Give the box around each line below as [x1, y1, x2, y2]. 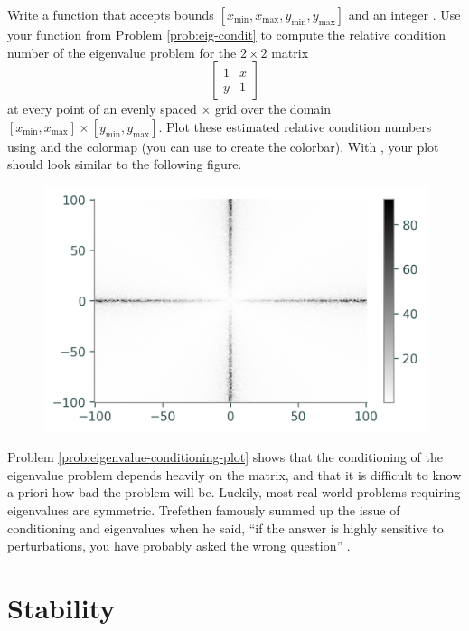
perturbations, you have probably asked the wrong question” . [7, 536, 351, 555]
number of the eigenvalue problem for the [7, 42, 237, 61]
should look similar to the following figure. [7, 155, 242, 174]
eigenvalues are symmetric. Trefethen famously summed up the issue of [7, 500, 400, 519]
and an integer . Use [348, 5, 461, 24]
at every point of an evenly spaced [7, 99, 197, 118]
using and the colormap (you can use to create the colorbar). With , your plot [7, 137, 439, 155]
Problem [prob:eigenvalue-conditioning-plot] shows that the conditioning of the [7, 447, 443, 466]
